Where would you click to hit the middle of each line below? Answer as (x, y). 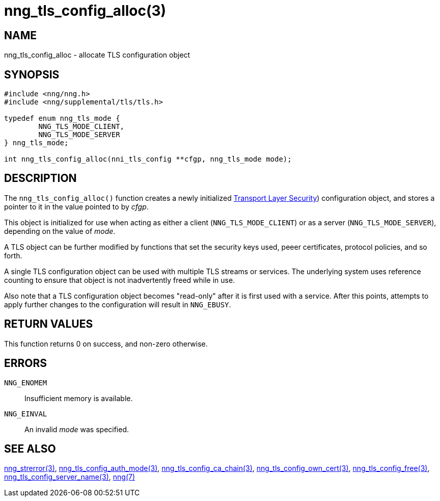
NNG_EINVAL (26, 414)
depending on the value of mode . (60, 231)
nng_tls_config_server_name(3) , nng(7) (70, 477)
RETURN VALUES (49, 324)
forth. (13, 255)
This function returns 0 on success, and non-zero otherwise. (106, 344)
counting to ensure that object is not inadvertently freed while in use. (120, 280)
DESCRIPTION (40, 178)
